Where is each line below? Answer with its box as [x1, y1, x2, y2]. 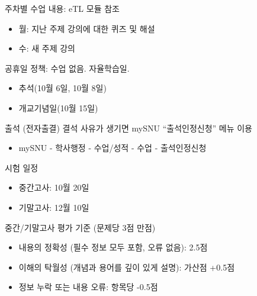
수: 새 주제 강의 [18, 42, 75, 54]
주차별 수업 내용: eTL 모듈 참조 [5, 2, 120, 14]
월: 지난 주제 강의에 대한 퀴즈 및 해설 [18, 22, 155, 34]
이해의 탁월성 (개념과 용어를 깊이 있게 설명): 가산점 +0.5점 [18, 260, 235, 273]
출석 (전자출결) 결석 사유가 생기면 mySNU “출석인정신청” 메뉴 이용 [5, 121, 252, 134]
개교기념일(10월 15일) [18, 101, 98, 114]
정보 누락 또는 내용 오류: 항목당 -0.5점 [18, 281, 158, 293]
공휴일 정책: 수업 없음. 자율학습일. [5, 62, 130, 74]
